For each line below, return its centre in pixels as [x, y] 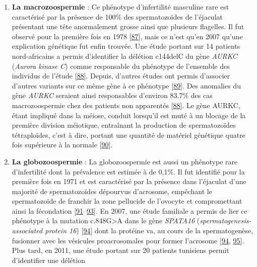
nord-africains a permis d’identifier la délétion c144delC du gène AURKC [124, 56]
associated [27, 231]
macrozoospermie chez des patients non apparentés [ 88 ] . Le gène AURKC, [126, 105]
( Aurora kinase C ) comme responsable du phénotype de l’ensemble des [121, 66]
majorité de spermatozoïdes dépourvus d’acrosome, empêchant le [112, 191]
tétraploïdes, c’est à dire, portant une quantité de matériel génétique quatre [128, 135]
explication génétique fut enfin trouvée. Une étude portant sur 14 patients [126, 46]
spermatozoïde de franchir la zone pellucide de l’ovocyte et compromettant [127, 201]
